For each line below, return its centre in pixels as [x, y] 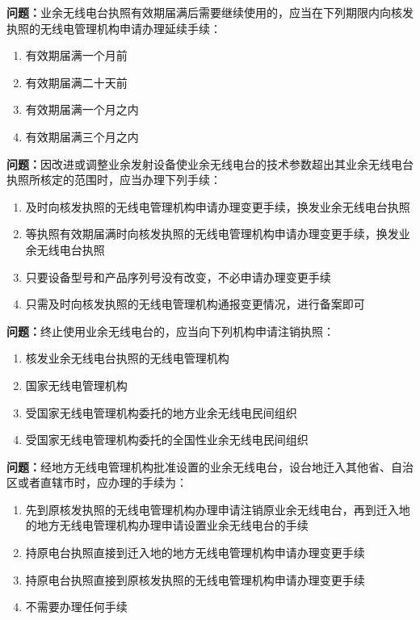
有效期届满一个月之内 [82, 109]
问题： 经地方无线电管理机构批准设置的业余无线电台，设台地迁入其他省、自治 [210, 466]
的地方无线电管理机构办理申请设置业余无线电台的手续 [167, 525]
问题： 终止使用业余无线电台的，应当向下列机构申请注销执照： [170, 331]
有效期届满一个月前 [76, 55]
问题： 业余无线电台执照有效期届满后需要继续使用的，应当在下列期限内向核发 [210, 12]
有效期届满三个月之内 [82, 136]
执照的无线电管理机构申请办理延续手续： [114, 28]
